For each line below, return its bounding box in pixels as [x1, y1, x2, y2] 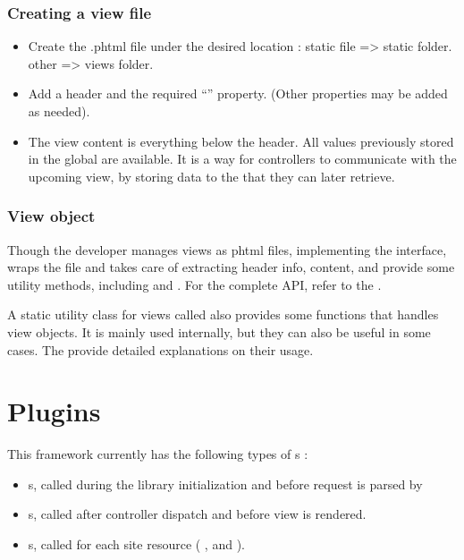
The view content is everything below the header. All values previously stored [28, 132, 454, 150]
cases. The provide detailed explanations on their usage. [7, 340, 314, 359]
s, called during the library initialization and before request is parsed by [28, 474, 423, 493]
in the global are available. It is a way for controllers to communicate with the [28, 149, 457, 168]
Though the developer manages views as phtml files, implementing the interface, [7, 240, 447, 259]
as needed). [28, 102, 90, 120]
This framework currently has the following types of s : [7, 445, 308, 463]
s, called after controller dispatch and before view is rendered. [28, 505, 367, 523]
